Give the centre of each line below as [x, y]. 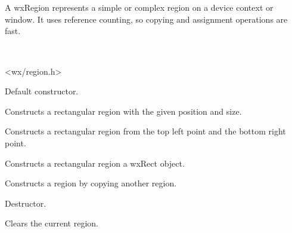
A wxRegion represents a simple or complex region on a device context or [139, 7]
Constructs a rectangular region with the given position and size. [123, 111]
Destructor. [26, 203]
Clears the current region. [52, 223]
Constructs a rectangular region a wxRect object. [95, 163]
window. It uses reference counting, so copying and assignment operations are [146, 19]
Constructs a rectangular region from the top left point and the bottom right [145, 131]
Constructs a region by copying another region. [91, 183]
